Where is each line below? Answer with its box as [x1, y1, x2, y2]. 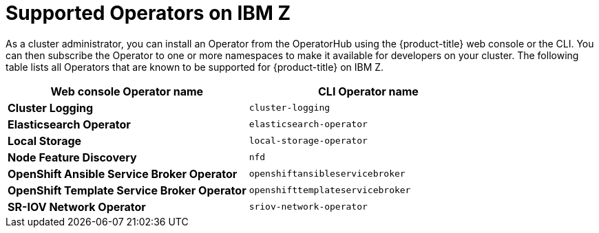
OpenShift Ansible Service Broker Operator [8, 166, 238, 181]
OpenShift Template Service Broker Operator [8, 183, 246, 197]
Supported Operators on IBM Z [6, 1, 291, 25]
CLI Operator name [318, 84, 419, 98]
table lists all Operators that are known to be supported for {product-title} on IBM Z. [6, 60, 384, 73]
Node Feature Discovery [8, 150, 137, 164]
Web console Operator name [50, 84, 204, 98]
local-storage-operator [249, 135, 368, 146]
